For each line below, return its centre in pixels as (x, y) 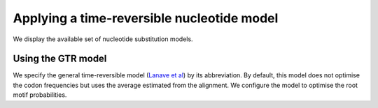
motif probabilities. (40, 95)
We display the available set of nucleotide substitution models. (103, 39)
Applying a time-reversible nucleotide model (146, 18)
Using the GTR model (60, 59)
